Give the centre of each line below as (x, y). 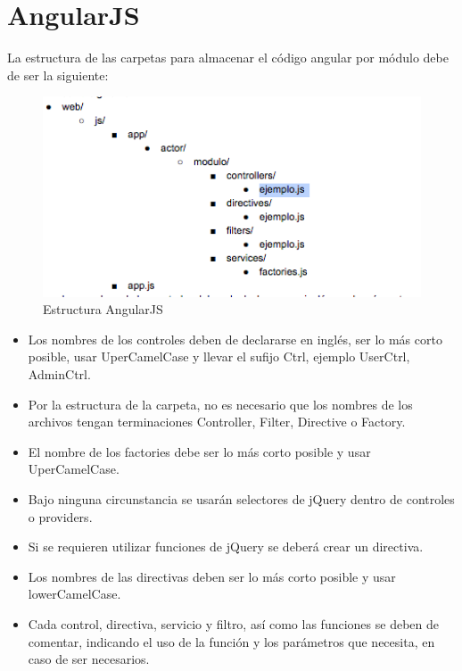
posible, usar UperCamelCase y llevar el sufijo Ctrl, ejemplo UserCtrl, (219, 356)
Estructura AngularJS (103, 309)
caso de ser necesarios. (89, 659)
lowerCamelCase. (74, 594)
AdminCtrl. (59, 373)
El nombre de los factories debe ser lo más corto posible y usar (199, 451)
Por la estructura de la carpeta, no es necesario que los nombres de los (220, 404)
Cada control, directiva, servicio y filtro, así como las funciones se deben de (233, 623)
